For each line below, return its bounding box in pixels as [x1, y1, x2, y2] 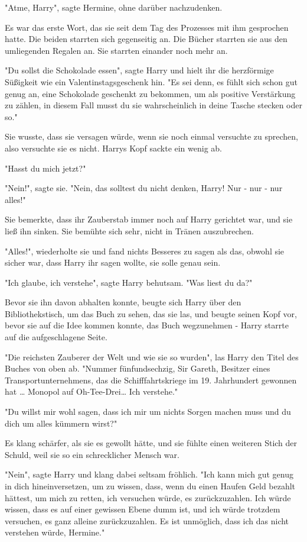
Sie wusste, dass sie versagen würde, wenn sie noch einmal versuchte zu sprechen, [5, 130, 298, 143]
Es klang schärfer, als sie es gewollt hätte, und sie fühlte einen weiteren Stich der [5, 437, 298, 449]
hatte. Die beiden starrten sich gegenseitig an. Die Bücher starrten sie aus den [5, 33, 288, 45]
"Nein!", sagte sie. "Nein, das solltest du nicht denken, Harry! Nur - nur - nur [5, 182, 283, 194]
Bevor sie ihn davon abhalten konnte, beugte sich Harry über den [5, 296, 241, 308]
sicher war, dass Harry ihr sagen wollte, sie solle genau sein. [5, 256, 221, 269]
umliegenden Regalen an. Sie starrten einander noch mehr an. [5, 44, 228, 56]
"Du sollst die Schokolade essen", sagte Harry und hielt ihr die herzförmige [5, 64, 274, 76]
